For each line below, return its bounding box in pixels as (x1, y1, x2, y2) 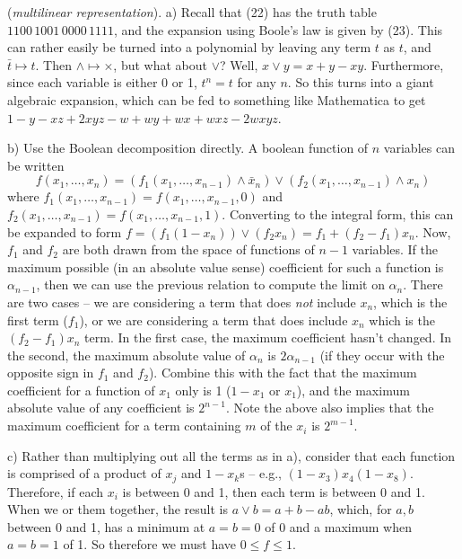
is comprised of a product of (7, 464, 161, 483)
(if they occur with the (319, 345, 445, 364)
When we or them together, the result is (7, 500, 229, 519)
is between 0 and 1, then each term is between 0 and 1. (122, 482, 425, 501)
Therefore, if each (7, 482, 104, 501)
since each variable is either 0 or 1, (7, 73, 197, 92)
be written (7, 155, 65, 174)
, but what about (113, 55, 207, 74)
